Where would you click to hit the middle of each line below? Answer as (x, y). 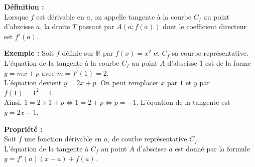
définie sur (78, 53)
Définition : (24, 7)
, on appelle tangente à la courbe (141, 16)
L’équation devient (33, 82)
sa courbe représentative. (210, 53)
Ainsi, (13, 102)
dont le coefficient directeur (205, 26)
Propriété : (23, 129)
